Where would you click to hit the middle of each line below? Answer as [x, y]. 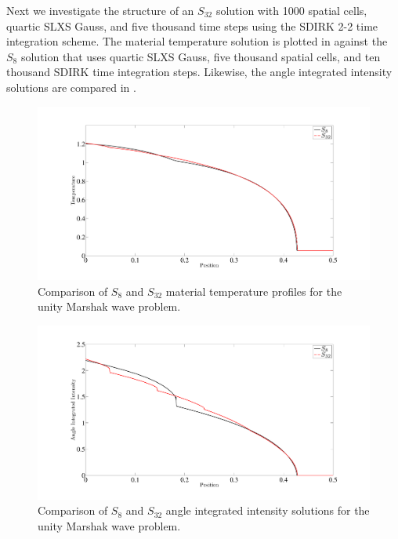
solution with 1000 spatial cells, [291, 10]
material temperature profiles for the [254, 291]
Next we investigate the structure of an [100, 10]
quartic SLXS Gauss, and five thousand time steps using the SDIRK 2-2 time [192, 25]
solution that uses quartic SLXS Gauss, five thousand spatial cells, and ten [201, 56]
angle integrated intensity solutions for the [268, 510]
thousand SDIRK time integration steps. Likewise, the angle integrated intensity [199, 72]
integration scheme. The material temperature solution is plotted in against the [197, 41]
